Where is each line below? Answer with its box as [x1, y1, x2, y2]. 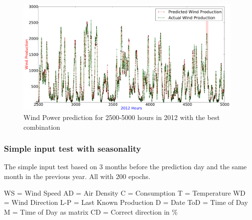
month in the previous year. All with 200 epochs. [4, 171, 150, 181]
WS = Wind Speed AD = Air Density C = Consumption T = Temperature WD [4, 187, 246, 198]
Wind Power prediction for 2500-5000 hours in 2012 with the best [23, 112, 220, 122]
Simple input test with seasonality [4, 142, 141, 155]
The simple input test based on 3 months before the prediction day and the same [4, 161, 247, 172]
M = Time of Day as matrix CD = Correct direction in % [4, 206, 178, 217]
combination [23, 121, 61, 132]
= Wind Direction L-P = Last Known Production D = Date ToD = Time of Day [4, 197, 248, 207]
